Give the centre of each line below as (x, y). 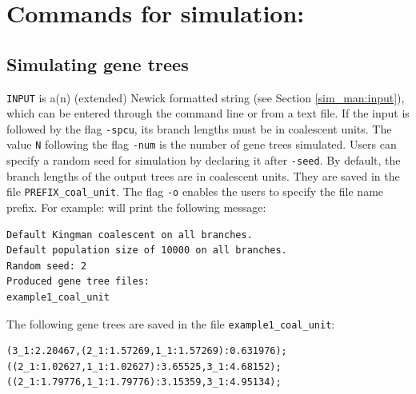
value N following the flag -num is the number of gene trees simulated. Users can (202, 144)
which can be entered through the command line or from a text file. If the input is (208, 113)
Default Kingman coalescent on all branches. (130, 235)
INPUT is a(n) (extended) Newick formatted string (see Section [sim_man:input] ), (206, 97)
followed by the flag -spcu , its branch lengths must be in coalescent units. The (199, 128)
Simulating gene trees (98, 64)
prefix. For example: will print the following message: (136, 207)
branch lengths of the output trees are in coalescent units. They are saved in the (203, 175)
